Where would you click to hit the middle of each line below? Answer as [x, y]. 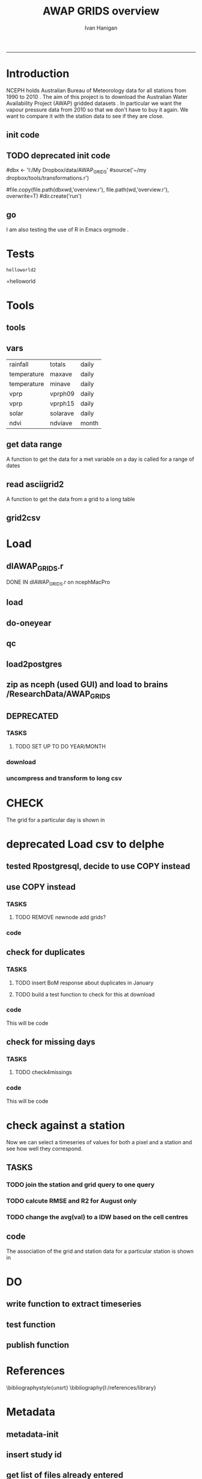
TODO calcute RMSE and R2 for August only [72, 1200]
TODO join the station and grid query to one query [81, 1185]
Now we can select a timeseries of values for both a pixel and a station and [99, 1142]
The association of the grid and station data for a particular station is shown [100, 1251]
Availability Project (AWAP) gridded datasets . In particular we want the [94, 103]
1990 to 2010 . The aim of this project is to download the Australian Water [97, 97]
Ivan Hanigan [101, 28]
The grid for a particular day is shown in [56, 820]
